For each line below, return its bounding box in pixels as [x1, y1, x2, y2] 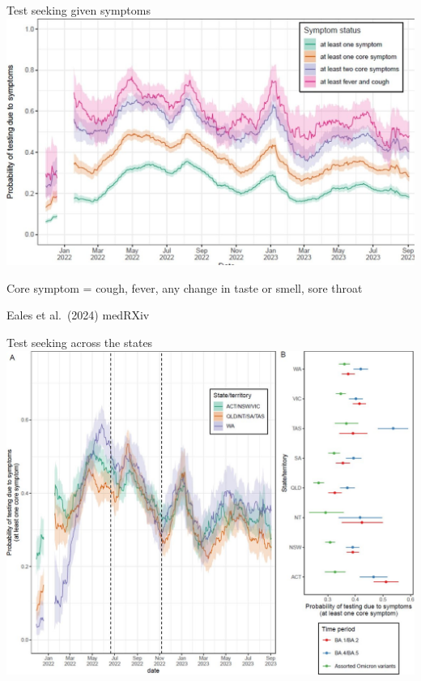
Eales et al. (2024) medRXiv [6, 306, 150, 323]
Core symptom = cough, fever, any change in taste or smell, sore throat [6, 279, 363, 296]
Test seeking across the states [6, 334, 153, 351]
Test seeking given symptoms [6, 2, 151, 18]
